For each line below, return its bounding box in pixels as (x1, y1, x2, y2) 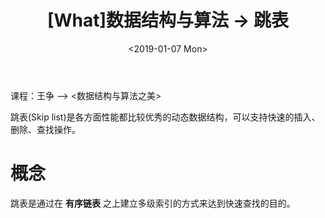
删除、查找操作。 (10, 123, 81, 135)
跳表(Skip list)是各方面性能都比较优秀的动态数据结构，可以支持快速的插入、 (10, 111, 321, 123)
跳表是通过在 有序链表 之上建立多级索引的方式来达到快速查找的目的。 (10, 197, 296, 209)
